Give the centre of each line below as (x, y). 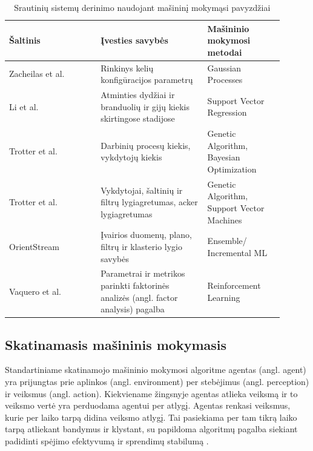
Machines (225, 219)
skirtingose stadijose (138, 118)
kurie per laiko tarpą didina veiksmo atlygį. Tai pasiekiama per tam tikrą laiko (151, 417)
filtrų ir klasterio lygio (141, 246)
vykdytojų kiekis (131, 157)
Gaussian (224, 67)
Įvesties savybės (134, 40)
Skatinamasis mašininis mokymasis (116, 344)
